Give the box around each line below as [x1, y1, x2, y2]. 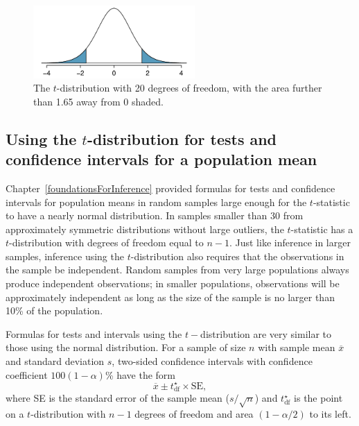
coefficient [6, 367, 48, 382]
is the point [294, 391, 343, 405]
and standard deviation [6, 354, 105, 368]
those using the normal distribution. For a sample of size [6, 340, 246, 355]
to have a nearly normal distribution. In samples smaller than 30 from [6, 208, 304, 223]
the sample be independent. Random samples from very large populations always [6, 262, 349, 277]
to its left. [309, 407, 351, 421]
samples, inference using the [6, 248, 124, 263]
